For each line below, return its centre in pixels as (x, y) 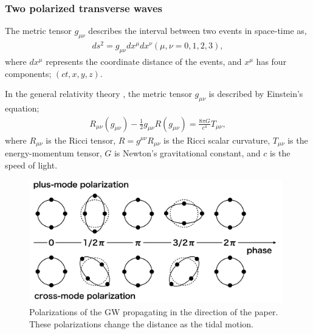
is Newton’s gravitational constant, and (187, 152)
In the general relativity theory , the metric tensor (98, 94)
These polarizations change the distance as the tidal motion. (141, 323)
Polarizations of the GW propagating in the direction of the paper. (154, 311)
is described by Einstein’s (256, 94)
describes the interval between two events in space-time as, (198, 31)
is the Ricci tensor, (81, 140)
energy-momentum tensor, (53, 152)
